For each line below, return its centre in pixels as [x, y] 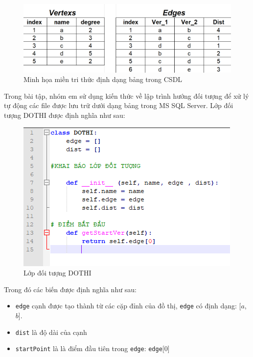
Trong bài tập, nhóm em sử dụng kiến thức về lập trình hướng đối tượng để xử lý [126, 96]
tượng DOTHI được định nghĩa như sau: [65, 115]
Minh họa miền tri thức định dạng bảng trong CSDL [103, 79]
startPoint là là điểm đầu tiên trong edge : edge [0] [92, 348]
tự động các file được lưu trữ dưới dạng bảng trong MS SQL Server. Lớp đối [119, 105]
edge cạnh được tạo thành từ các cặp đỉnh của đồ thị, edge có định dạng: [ [128, 306]
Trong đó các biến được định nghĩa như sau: [70, 289]
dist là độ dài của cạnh [51, 332]
